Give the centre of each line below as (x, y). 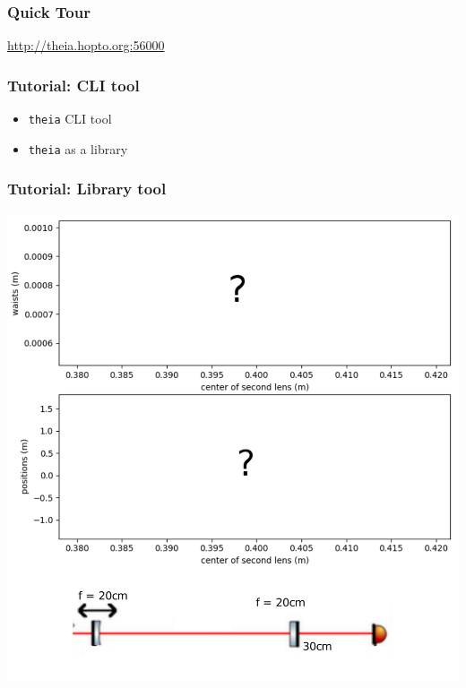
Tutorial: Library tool (87, 189)
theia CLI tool (70, 119)
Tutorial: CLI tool (73, 85)
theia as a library (78, 148)
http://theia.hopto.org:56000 (86, 45)
